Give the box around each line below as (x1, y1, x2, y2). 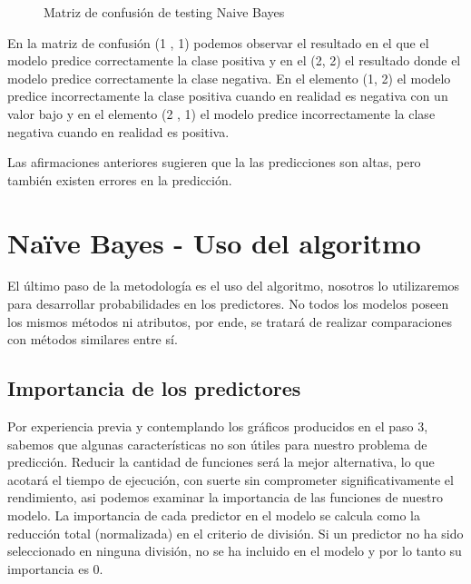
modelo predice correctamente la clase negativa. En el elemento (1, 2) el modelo (7, 68, 451, 87)
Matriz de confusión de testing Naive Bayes (44, 3, 285, 21)
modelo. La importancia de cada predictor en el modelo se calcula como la (7, 506, 420, 525)
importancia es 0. (7, 559, 103, 578)
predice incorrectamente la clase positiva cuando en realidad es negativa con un (7, 86, 448, 105)
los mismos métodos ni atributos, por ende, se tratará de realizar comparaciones (7, 312, 452, 331)
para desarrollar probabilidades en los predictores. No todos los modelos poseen (7, 294, 449, 313)
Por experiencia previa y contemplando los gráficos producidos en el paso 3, (7, 417, 428, 436)
